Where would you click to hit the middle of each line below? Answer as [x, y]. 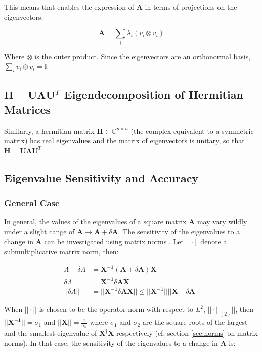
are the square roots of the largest [195, 322]
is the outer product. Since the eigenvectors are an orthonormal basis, [143, 56]
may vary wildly [222, 222]
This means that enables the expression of [69, 7]
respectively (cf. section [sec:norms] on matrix [187, 333]
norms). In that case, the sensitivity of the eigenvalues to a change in [111, 343]
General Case [32, 202]
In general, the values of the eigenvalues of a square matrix [95, 222]
